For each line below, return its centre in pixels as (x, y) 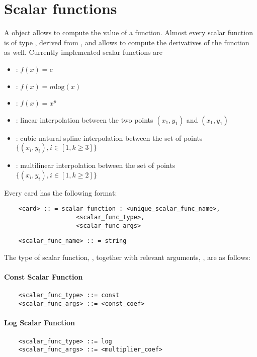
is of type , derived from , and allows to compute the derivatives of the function (127, 42)
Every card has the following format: (61, 192)
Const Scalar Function (44, 277)
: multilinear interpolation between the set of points (96, 165)
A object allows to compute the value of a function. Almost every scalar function (128, 32)
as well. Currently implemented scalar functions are (83, 52)
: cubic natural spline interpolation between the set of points (109, 138)
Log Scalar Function (39, 323)
